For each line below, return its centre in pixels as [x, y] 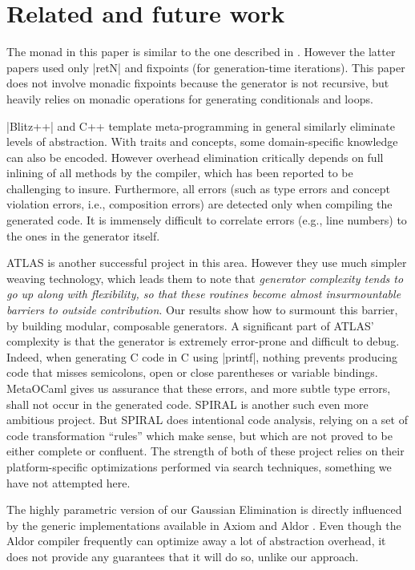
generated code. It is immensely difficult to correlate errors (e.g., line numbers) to [207, 220]
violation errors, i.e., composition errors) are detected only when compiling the [199, 204]
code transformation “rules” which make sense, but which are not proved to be [199, 435]
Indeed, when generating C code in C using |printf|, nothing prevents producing [202, 356]
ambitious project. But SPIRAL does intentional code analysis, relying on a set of [207, 420]
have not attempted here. [68, 482]
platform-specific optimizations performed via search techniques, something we [199, 466]
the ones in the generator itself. [83, 235]
